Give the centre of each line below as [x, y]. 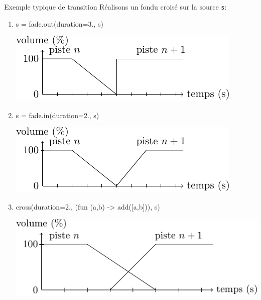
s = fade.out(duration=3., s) [59, 23]
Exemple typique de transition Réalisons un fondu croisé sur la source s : [115, 7]
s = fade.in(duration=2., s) [57, 115]
